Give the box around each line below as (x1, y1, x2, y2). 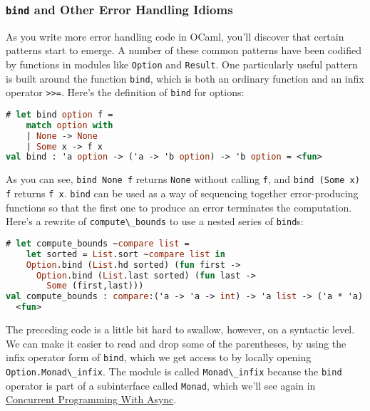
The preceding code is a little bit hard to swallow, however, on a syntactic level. (6, 322, 355, 336)
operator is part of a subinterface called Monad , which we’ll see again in (6, 378, 316, 392)
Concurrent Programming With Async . (6, 392, 177, 407)
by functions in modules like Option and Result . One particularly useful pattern (6, 56, 358, 71)
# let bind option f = (6, 109, 113, 120)
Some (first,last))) (46, 281, 144, 291)
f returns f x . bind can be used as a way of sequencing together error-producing (6, 185, 359, 200)
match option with (26, 120, 113, 130)
